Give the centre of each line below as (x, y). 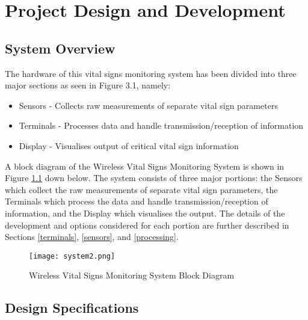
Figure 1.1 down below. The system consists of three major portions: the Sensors (154, 178)
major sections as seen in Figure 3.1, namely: (88, 85)
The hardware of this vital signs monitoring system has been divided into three (151, 73)
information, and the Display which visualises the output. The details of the (145, 213)
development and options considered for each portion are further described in (147, 225)
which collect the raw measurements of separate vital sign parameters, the (141, 189)
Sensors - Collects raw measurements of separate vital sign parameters (148, 105)
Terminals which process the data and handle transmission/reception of (137, 201)
